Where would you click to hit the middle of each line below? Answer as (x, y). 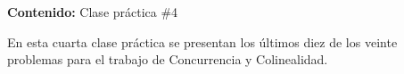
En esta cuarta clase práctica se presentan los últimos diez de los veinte (202, 41)
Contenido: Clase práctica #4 (93, 12)
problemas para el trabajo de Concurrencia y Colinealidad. (168, 59)
